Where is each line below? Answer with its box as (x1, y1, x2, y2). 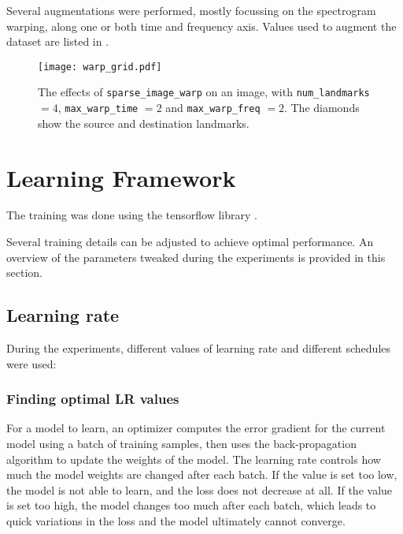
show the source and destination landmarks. (38, 114, 250, 131)
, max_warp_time (57, 99, 139, 116)
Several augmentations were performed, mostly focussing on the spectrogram (6, 2, 376, 18)
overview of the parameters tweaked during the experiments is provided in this (6, 248, 386, 265)
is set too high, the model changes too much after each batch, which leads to (6, 497, 376, 513)
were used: (6, 355, 57, 372)
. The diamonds (283, 99, 360, 116)
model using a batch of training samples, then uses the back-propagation (6, 435, 357, 452)
